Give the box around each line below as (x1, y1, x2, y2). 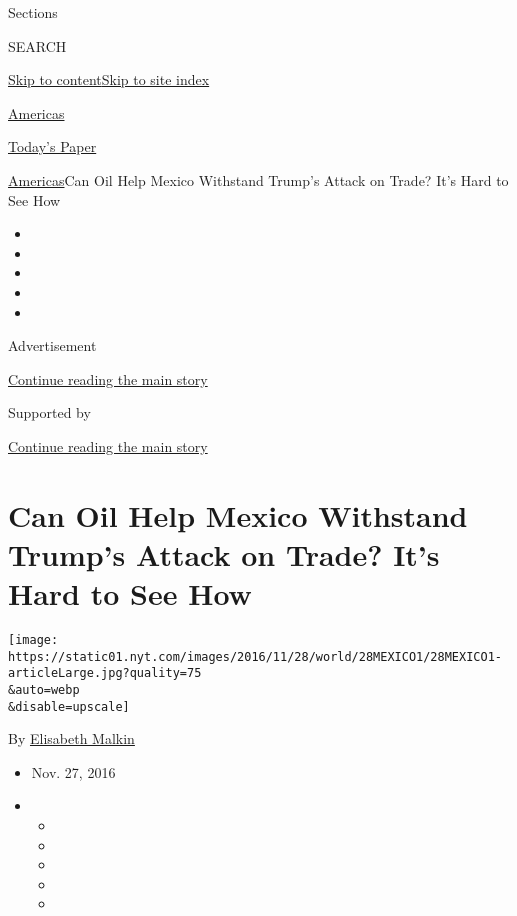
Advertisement (8, 335, 97, 356)
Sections (8, 2, 58, 22)
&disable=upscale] (8, 699, 130, 714)
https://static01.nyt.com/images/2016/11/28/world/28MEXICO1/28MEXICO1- (8, 649, 502, 664)
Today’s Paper (8, 136, 97, 157)
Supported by (8, 402, 91, 423)
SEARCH (8, 35, 67, 56)
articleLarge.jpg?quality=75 (8, 666, 202, 681)
